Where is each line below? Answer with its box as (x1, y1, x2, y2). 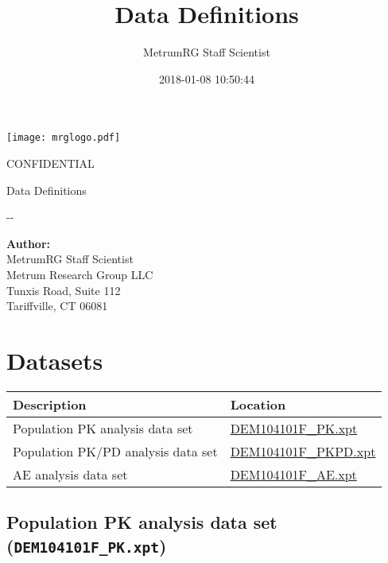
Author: (6, 235, 51, 251)
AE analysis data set (13, 464, 128, 483)
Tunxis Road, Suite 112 (6, 281, 121, 298)
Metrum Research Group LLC (6, 266, 153, 282)
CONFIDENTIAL (6, 154, 95, 171)
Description (13, 394, 87, 414)
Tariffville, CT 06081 (6, 297, 108, 314)
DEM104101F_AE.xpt (230, 464, 357, 483)
